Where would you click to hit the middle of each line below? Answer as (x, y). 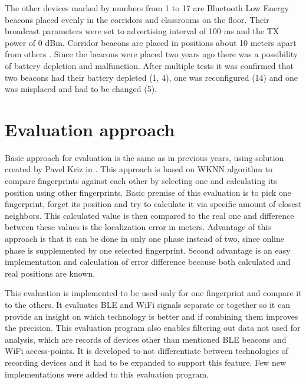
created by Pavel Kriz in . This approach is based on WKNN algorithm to (139, 169)
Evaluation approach (90, 129)
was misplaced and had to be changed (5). (81, 89)
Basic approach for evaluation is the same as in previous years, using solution (144, 157)
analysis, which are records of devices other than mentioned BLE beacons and (146, 339)
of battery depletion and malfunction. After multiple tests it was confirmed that (149, 65)
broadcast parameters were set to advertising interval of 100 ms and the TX (142, 31)
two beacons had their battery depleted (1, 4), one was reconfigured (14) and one (151, 77)
